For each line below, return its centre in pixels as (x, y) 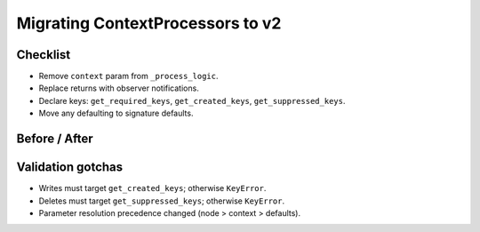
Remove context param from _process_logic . (128, 76)
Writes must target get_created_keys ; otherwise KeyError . (152, 188)
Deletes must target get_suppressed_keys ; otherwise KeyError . (161, 201)
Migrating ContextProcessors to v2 (149, 23)
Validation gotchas (70, 168)
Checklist (44, 55)
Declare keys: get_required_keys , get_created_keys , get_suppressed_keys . (192, 100)
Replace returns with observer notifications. (119, 88)
